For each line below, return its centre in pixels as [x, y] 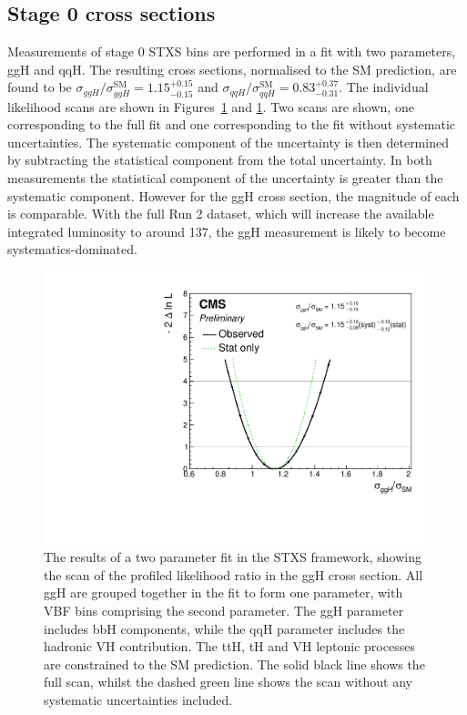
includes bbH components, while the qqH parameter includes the [224, 628]
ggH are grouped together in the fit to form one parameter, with [223, 592]
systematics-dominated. [72, 249]
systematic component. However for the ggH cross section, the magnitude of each [233, 195]
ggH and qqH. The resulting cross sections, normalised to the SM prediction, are [232, 69]
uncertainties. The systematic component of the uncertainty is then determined [228, 142]
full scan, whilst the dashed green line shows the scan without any [228, 682]
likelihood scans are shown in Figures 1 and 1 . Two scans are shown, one [211, 106]
